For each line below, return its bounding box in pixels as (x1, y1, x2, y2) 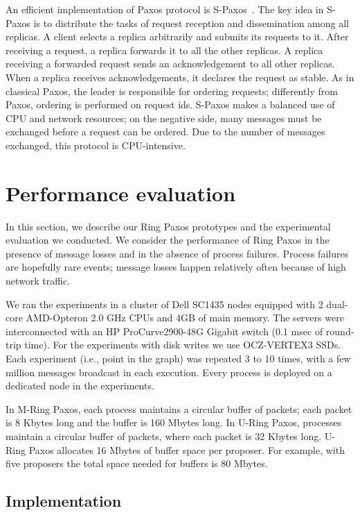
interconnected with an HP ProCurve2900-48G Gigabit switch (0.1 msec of (6, 323, 323, 338)
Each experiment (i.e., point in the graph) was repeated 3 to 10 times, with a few (6, 351, 351, 365)
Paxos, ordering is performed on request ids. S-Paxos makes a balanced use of (6, 97, 335, 112)
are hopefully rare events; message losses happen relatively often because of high (6, 260, 346, 274)
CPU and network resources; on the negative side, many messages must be (6, 110, 322, 125)
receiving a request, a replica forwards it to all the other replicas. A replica (6, 42, 323, 57)
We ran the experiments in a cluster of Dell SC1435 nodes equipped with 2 (6, 296, 323, 311)
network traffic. (6, 273, 71, 288)
